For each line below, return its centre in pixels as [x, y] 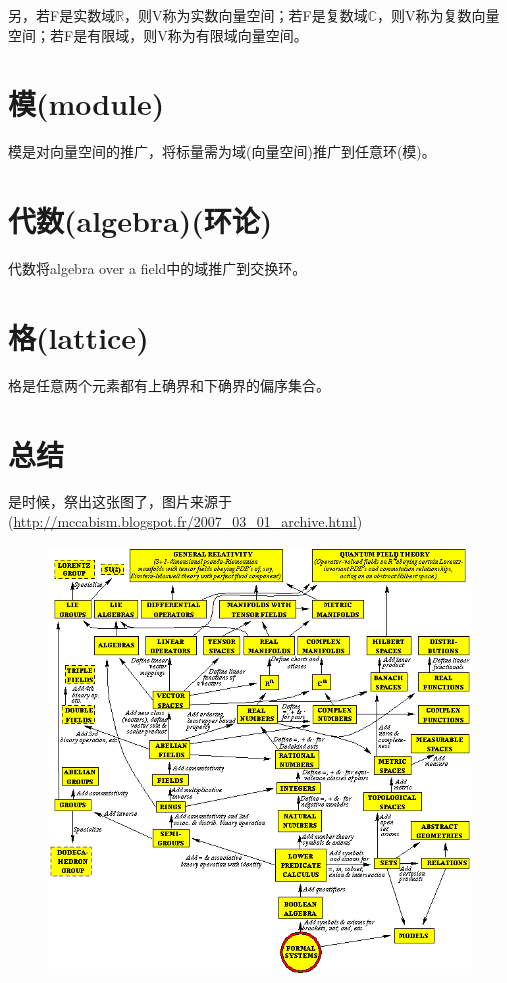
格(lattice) [78, 336]
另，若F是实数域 [62, 15]
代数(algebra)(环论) [140, 220]
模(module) [86, 103]
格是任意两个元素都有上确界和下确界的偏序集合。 [169, 384]
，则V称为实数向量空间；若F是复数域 [246, 15]
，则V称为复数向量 [438, 15]
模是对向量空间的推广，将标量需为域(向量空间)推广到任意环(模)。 [222, 151]
